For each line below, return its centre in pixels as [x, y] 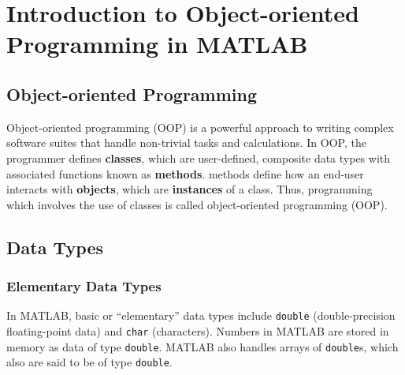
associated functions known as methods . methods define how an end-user [185, 173]
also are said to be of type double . [89, 362]
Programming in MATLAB [157, 44]
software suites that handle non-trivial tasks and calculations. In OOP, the [186, 142]
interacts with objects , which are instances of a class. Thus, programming [189, 189]
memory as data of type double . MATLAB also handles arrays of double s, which [202, 346]
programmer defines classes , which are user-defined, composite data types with [199, 157]
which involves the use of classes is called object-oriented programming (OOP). [197, 204]
